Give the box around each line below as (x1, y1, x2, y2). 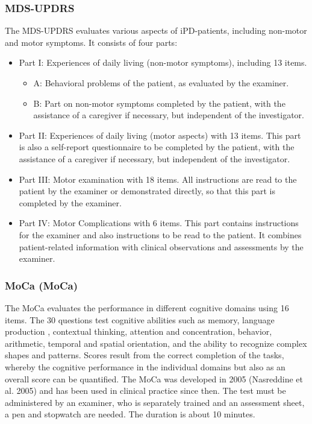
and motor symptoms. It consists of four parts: (5, 36, 178, 48)
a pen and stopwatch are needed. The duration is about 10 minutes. (5, 408, 255, 420)
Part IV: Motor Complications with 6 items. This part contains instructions (19, 217, 299, 229)
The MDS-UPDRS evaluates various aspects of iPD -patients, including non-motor (5, 24, 307, 37)
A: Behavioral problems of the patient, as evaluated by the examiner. (33, 77, 289, 89)
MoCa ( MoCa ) (5, 277, 78, 293)
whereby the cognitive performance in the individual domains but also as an (5, 360, 285, 373)
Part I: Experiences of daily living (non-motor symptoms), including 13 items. (19, 56, 307, 69)
